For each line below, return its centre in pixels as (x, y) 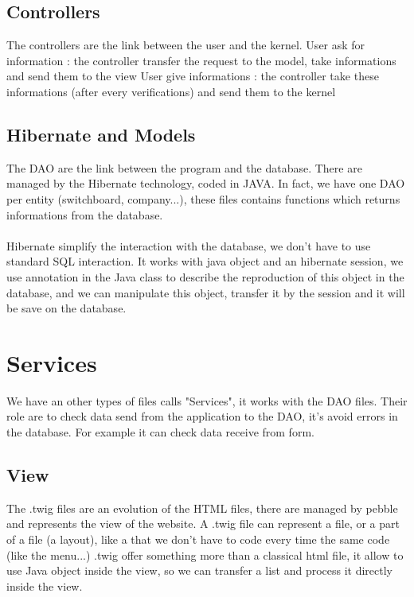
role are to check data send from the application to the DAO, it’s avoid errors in (202, 416)
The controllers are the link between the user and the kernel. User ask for (186, 45)
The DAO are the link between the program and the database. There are (184, 167)
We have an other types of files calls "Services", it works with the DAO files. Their (207, 400)
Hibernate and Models (101, 134)
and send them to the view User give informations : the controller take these (193, 76)
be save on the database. (66, 308)
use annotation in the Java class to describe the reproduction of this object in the (205, 276)
